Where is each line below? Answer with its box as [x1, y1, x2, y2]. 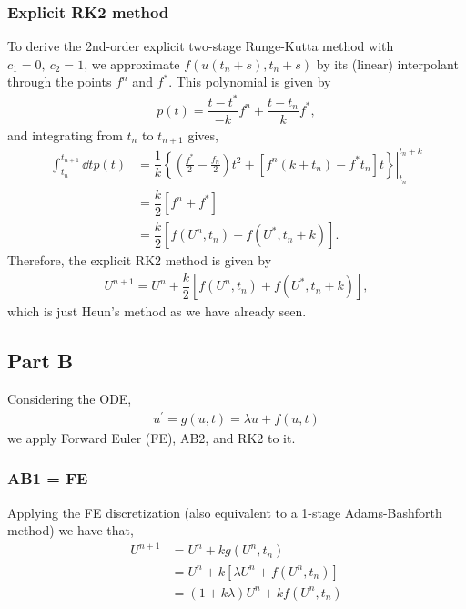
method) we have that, [7, 521, 134, 540]
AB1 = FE [7, 467, 88, 490]
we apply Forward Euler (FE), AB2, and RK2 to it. [7, 428, 296, 447]
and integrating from [7, 125, 123, 144]
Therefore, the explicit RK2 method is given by [7, 251, 272, 270]
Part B [7, 346, 74, 375]
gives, [187, 125, 218, 144]
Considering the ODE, [7, 389, 132, 408]
